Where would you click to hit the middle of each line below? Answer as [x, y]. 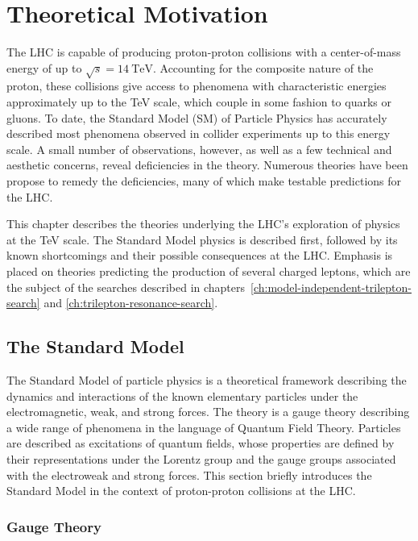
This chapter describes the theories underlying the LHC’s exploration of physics [203, 224]
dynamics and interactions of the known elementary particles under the [182, 395]
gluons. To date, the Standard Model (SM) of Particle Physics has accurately [197, 117]
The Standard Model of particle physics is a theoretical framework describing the [207, 380]
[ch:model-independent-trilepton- [331, 287]
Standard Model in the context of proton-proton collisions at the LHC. [181, 491]
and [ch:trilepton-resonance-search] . [131, 303]
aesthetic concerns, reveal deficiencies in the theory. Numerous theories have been [207, 165]
